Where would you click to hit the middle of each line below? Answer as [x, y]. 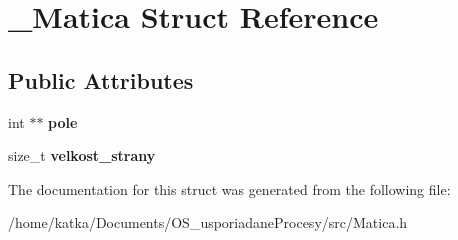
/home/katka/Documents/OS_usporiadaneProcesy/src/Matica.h [208, 222]
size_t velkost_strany [82, 155]
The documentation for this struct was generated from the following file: [229, 188]
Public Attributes [101, 79]
